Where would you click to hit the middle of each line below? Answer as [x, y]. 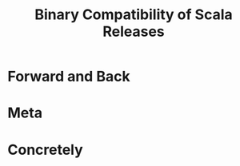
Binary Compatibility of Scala [134, 15]
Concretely [45, 150]
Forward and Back [69, 77]
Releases [134, 32]
